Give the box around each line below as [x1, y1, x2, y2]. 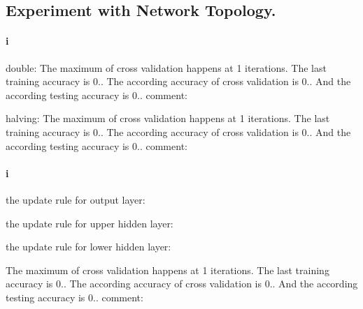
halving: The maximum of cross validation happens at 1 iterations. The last [6, 111, 330, 126]
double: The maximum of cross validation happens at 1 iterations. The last [6, 60, 327, 75]
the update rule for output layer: [6, 192, 145, 206]
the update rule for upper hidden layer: [6, 216, 173, 230]
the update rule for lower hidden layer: [6, 239, 171, 254]
